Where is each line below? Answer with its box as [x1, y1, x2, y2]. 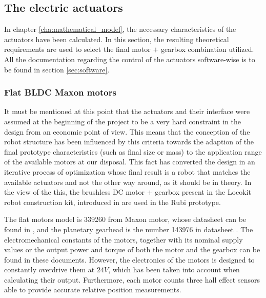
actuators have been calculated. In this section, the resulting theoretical [4, 33, 229, 44]
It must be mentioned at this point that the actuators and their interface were [4, 106, 250, 117]
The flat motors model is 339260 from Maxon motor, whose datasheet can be [4, 214, 247, 225]
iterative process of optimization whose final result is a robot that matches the [4, 166, 251, 177]
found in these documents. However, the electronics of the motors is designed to [4, 254, 255, 265]
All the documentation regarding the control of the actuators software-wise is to [4, 53, 255, 64]
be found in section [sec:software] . [4, 64, 110, 74]
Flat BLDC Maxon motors [4, 86, 116, 99]
